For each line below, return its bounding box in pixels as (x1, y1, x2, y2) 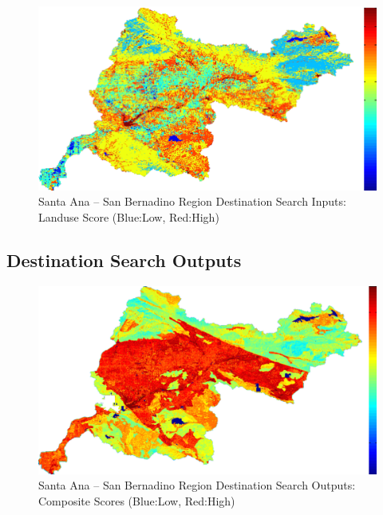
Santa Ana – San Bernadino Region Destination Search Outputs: (38, 477, 356, 493)
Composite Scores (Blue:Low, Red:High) (38, 492, 235, 509)
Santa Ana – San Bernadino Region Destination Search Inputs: (38, 193, 346, 210)
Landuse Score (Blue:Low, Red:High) (38, 208, 219, 225)
